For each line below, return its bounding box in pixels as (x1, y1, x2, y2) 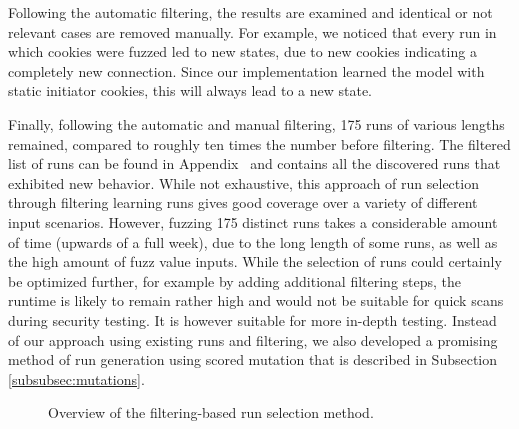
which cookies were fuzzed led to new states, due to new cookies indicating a (8, 41, 477, 62)
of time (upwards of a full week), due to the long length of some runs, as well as (8, 231, 498, 252)
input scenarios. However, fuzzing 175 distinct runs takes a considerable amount (8, 211, 498, 232)
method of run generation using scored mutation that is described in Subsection (8, 349, 498, 370)
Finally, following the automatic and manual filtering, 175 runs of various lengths (8, 113, 505, 134)
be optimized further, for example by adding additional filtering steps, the (8, 270, 462, 291)
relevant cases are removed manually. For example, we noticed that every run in (8, 21, 497, 42)
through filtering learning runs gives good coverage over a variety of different (8, 192, 478, 213)
